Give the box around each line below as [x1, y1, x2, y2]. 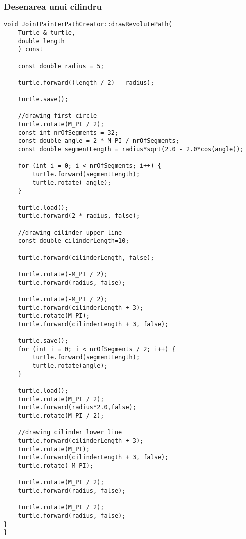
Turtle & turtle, [18, 29, 76, 36]
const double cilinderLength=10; [18, 237, 129, 245]
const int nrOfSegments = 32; [18, 129, 119, 136]
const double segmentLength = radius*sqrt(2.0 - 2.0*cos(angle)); [18, 146, 244, 153]
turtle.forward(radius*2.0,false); [18, 404, 136, 411]
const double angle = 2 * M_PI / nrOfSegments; [18, 137, 179, 145]
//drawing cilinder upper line [18, 229, 122, 236]
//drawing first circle [18, 112, 97, 120]
